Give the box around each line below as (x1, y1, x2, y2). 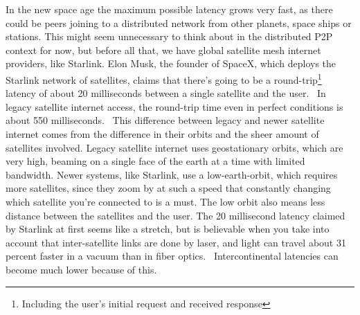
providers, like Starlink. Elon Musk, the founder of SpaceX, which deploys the (6, 56, 336, 71)
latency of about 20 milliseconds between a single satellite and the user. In (6, 86, 326, 100)
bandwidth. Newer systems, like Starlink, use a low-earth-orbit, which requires (6, 167, 338, 181)
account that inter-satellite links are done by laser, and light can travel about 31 (6, 235, 346, 249)
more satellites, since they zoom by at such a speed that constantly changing (6, 181, 331, 195)
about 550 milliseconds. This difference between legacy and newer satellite (6, 113, 325, 127)
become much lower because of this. (6, 262, 157, 276)
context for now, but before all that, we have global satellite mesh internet (6, 42, 321, 57)
